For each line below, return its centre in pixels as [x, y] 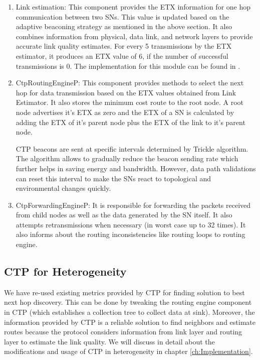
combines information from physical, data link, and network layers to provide [134, 36]
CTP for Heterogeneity [65, 271]
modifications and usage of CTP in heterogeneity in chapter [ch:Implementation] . [128, 351]
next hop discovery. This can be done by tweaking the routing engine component [128, 302]
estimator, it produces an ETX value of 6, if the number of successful [122, 55]
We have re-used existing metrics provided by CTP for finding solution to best [124, 292]
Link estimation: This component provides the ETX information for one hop [133, 7]
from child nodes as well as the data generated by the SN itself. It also [124, 215]
